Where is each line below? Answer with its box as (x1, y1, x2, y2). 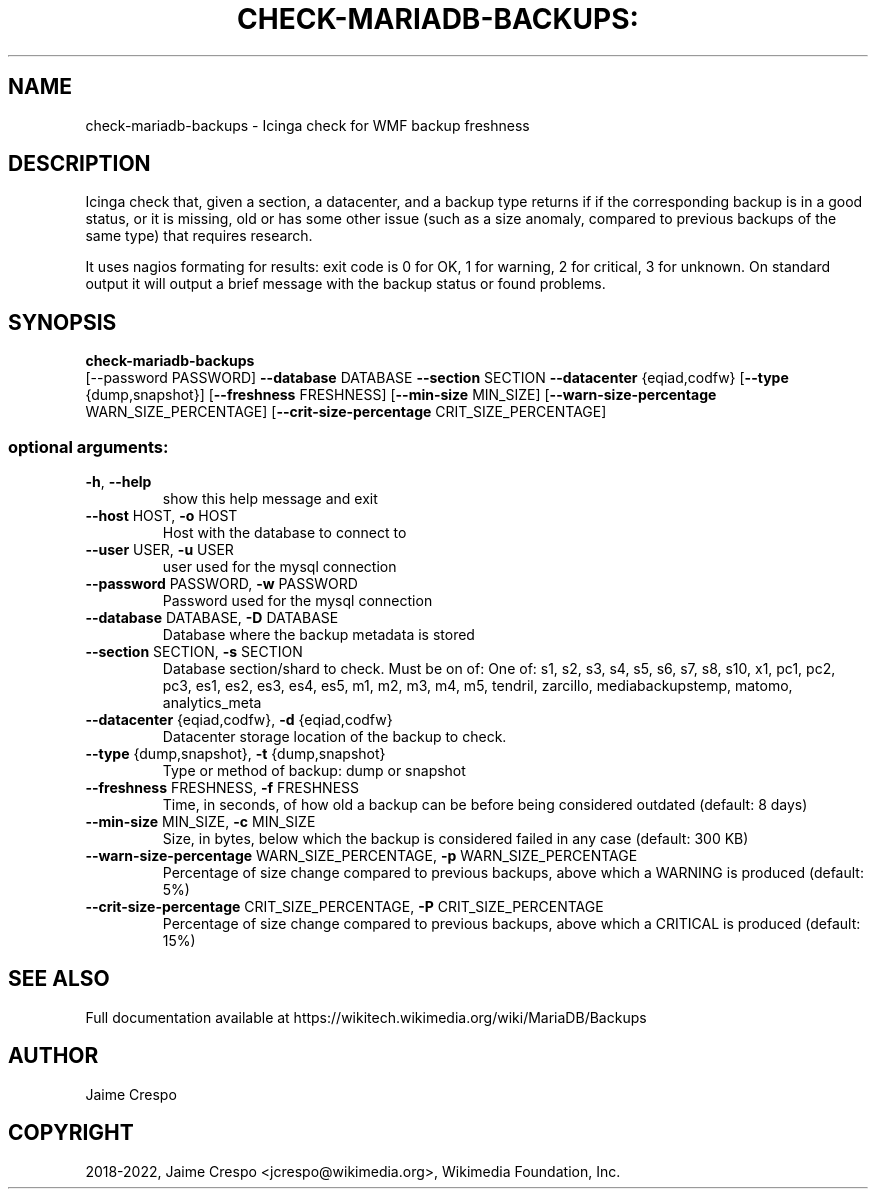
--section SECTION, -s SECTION (85, 643, 303, 661)
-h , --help (85, 473, 152, 491)
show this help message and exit (162, 490, 378, 508)
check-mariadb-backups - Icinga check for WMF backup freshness (85, 116, 530, 134)
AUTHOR (8, 1043, 99, 1069)
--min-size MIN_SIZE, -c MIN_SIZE (85, 813, 316, 831)
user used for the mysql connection (162, 558, 397, 576)
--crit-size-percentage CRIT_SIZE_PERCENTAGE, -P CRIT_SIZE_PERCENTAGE (85, 898, 604, 916)
